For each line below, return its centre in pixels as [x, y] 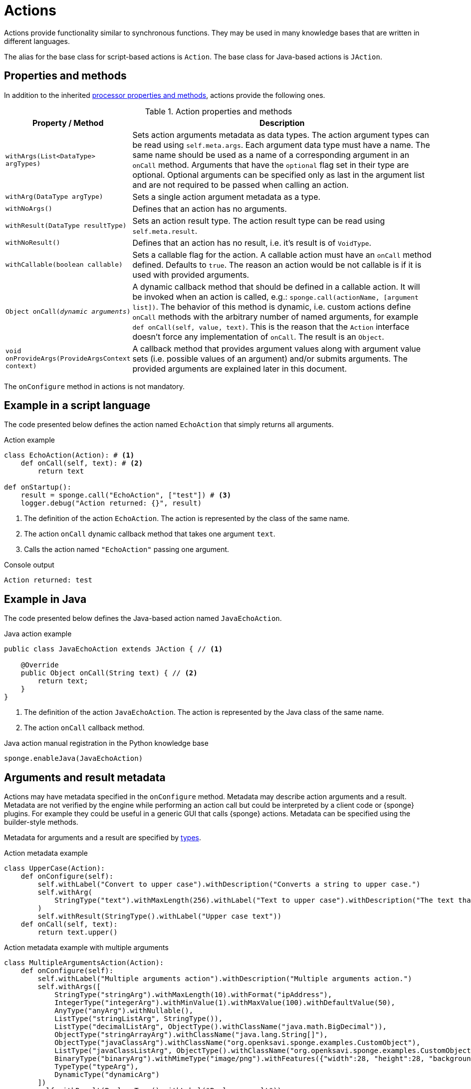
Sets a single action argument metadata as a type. [227, 197]
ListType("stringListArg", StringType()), [139, 1019]
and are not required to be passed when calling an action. [240, 185]
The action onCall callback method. [84, 728]
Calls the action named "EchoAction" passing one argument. [127, 549]
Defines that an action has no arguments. [210, 209]
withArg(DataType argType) [54, 197]
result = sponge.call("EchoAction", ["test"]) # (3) [126, 495]
